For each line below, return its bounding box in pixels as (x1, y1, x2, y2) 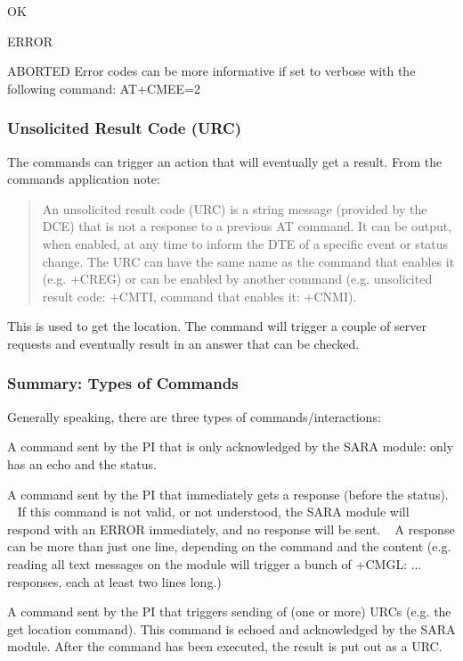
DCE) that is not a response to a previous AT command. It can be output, (42, 217, 452, 235)
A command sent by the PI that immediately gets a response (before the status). (7, 484, 449, 503)
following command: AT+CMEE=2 (7, 78, 201, 97)
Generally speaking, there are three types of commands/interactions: (7, 407, 381, 426)
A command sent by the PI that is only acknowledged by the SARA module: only (7, 437, 454, 456)
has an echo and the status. (7, 454, 157, 473)
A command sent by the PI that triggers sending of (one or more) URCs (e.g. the (7, 602, 451, 621)
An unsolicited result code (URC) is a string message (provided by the (42, 199, 427, 218)
